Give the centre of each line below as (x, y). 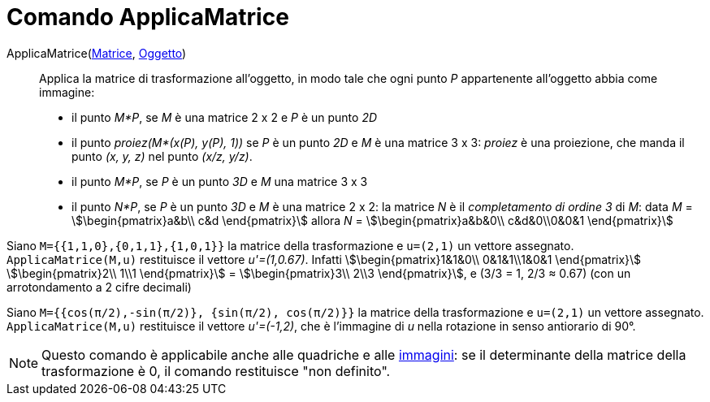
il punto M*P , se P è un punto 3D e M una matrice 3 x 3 (220, 181)
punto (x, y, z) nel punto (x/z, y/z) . (162, 156)
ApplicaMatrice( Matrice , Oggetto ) (97, 53)
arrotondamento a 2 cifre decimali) (99, 287)
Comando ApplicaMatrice (148, 17)
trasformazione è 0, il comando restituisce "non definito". (216, 371)
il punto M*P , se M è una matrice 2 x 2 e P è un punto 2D (225, 117)
